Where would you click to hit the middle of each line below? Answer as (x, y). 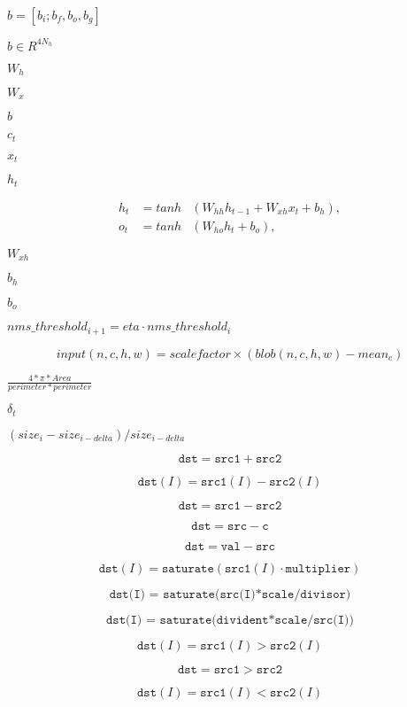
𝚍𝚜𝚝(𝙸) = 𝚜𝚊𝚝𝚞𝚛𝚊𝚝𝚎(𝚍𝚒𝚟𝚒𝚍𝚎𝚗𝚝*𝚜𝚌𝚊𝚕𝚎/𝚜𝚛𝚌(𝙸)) (230, 620)
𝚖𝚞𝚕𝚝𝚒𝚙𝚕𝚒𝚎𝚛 (318, 568)
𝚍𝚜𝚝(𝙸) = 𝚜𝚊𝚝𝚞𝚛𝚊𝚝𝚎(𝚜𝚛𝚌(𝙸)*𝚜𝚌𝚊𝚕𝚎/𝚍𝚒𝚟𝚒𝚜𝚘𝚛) (230, 594)
